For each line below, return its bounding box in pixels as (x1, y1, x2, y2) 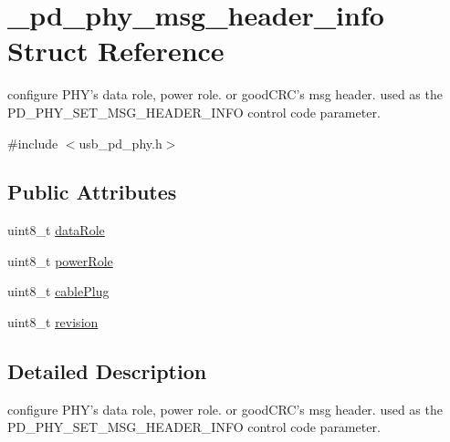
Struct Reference (7, 32, 225, 69)
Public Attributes (7, 178, 177, 206)
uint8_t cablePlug (7, 282, 110, 301)
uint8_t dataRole (7, 221, 105, 240)
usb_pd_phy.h (78, 133, 162, 152)
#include (7, 133, 58, 152)
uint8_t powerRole (7, 251, 113, 270)
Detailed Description (7, 357, 207, 385)
